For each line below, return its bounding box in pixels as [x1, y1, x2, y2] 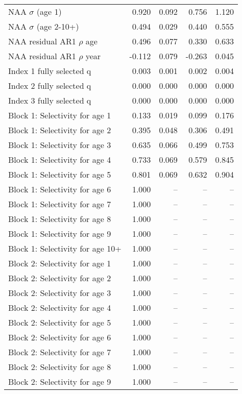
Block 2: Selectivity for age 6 [8, 331, 111, 343]
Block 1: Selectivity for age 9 [8, 228, 111, 239]
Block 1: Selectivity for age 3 [8, 139, 111, 151]
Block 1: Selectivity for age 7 [8, 198, 111, 210]
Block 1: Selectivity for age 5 [8, 168, 111, 180]
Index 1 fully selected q [8, 65, 91, 77]
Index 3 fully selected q [8, 94, 91, 106]
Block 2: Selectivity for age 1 [8, 257, 111, 269]
